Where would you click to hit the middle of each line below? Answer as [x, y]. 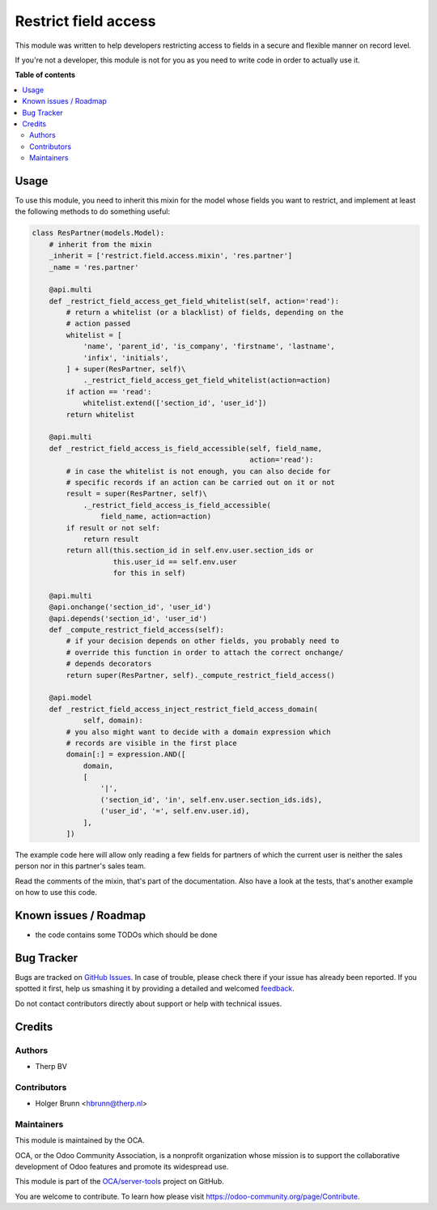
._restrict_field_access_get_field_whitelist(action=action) [207, 380]
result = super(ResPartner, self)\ [137, 494]
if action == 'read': [109, 392]
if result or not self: [113, 528]
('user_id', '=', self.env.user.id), [175, 811]
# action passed [98, 324]
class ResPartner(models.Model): [98, 233]
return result [111, 539]
